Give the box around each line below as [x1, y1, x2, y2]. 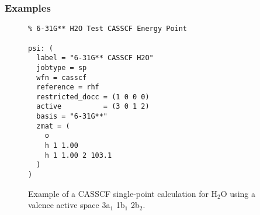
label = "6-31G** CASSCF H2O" [36, 54, 154, 63]
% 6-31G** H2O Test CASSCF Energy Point [28, 25, 188, 33]
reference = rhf [36, 83, 99, 92]
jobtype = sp [36, 63, 87, 72]
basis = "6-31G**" [36, 112, 108, 121]
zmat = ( [36, 122, 70, 130]
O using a [220, 187, 255, 199]
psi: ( [28, 44, 53, 53]
